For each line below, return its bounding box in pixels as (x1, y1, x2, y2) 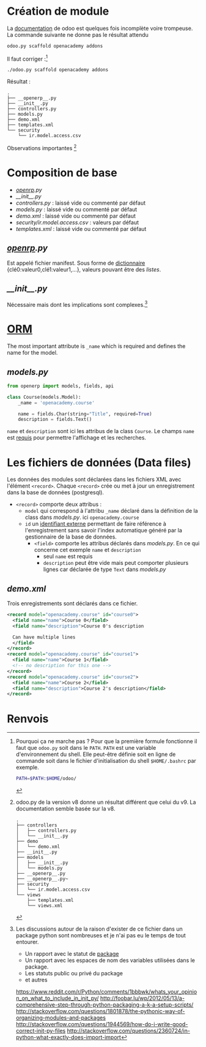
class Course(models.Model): (7, 394, 81, 400)
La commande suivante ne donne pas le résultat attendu (7, 31, 149, 38)
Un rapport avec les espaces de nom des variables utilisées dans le (24, 957, 195, 964)
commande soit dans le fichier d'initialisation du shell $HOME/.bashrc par (15, 757, 196, 765)
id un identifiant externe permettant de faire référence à (24, 520, 167, 527)
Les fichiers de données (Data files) (7, 455, 191, 469)
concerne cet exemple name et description (34, 546, 141, 554)
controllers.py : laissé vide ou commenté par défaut (15, 199, 146, 206)
